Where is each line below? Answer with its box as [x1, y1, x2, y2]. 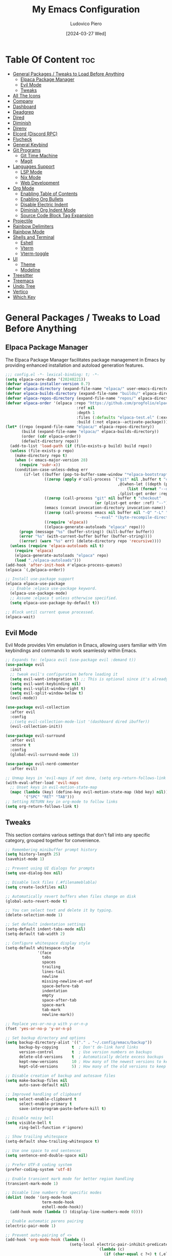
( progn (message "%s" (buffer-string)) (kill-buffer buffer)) [18, 529, 155, 534]
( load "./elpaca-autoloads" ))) [14, 557, 81, 563]
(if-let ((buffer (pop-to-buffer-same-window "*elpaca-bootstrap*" [24, 472, 170, 477]
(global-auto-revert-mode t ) [5, 898, 68, 904]
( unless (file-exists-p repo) [10, 448, 74, 453]
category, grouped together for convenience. [5, 837, 101, 843]
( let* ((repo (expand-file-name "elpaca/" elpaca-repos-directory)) [5, 424, 155, 430]
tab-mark [41, 1008, 60, 1013]
